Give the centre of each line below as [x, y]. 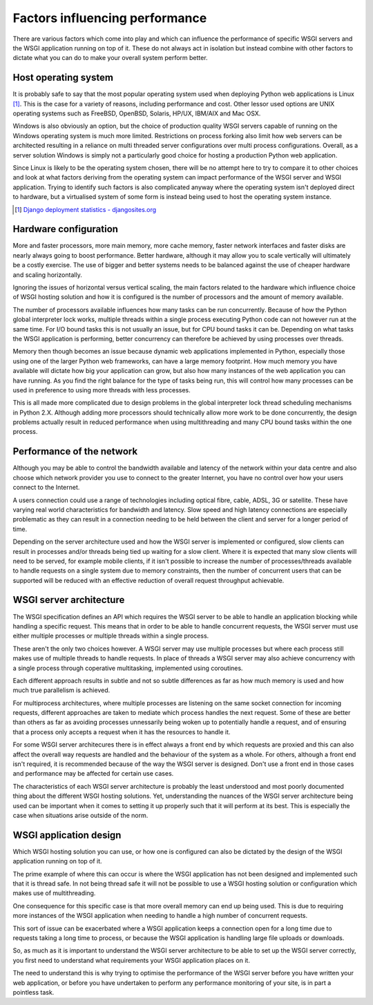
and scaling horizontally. [47, 275]
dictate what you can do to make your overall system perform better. [110, 58]
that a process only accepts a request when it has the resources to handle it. [122, 731]
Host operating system [63, 78]
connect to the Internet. [46, 488]
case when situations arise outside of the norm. [80, 815]
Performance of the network [75, 451]
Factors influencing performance [110, 18]
